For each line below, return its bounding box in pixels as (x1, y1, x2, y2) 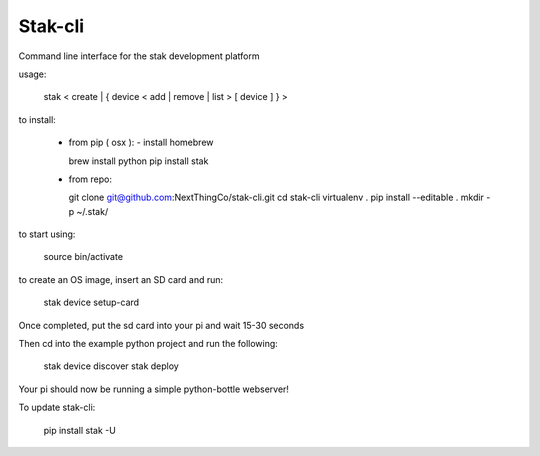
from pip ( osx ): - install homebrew (68, 136, 214, 149)
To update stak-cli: (18, 401, 96, 414)
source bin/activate (43, 251, 124, 263)
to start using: (18, 228, 76, 240)
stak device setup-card (43, 296, 140, 309)
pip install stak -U (43, 424, 117, 436)
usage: (18, 68, 47, 80)
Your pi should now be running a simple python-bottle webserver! (18, 383, 290, 395)
